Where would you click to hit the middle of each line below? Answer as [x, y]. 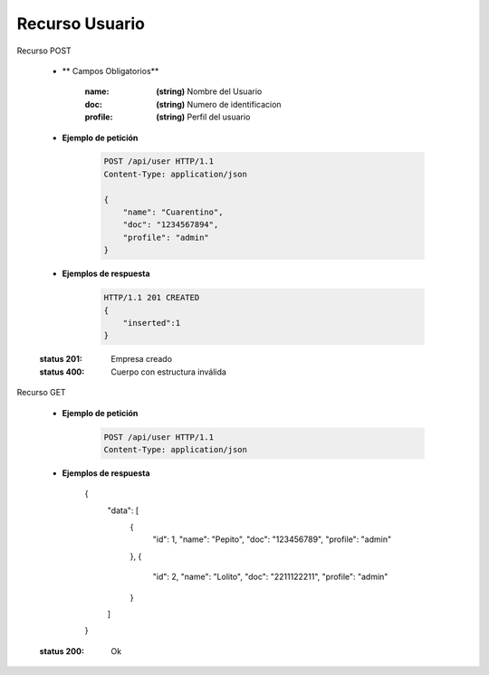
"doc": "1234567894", [171, 225]
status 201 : [61, 359]
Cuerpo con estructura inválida [168, 372]
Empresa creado [141, 359]
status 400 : [62, 372]
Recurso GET [42, 393]
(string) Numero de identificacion [219, 104]
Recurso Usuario [81, 24]
